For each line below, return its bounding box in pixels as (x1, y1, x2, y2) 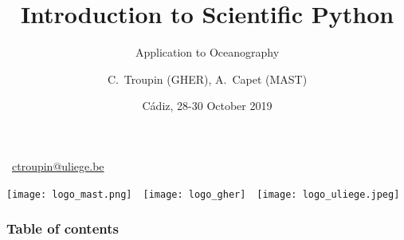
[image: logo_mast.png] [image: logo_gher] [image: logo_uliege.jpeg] (6, 188, 400, 200)
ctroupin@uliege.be (12, 157, 104, 174)
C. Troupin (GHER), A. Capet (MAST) (107, 70, 308, 87)
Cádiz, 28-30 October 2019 (142, 97, 273, 114)
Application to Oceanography (135, 44, 280, 61)
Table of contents (6, 218, 119, 238)
